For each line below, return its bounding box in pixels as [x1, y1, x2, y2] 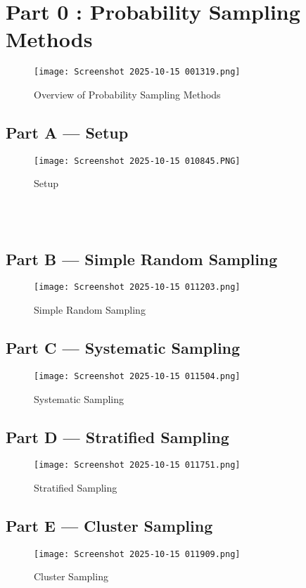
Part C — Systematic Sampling [6, 337, 241, 359]
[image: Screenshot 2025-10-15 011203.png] [34, 282, 241, 293]
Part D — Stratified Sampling [6, 426, 229, 447]
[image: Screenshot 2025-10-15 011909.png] [34, 549, 241, 559]
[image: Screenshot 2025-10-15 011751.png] [34, 460, 241, 471]
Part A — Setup [6, 121, 129, 143]
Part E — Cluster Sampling [6, 514, 213, 536]
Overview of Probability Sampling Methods [34, 87, 221, 101]
